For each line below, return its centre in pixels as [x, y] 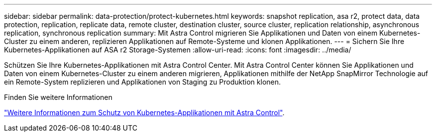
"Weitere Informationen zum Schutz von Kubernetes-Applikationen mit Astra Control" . [144, 113]
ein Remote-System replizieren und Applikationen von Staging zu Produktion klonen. [143, 82]
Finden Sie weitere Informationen [58, 97]
